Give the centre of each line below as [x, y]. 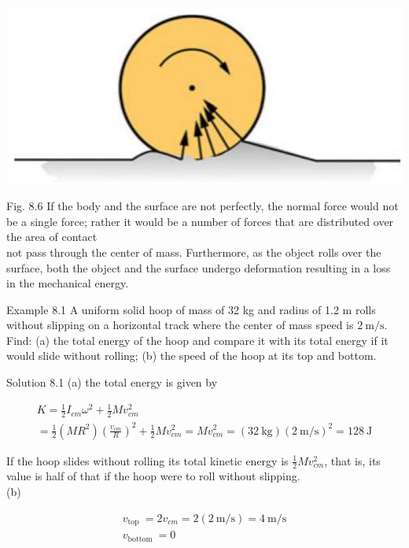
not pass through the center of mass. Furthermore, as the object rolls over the [194, 252]
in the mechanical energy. [68, 283]
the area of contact [52, 237]
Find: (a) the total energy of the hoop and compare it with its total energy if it [197, 340]
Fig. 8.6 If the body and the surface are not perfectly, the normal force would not [203, 206]
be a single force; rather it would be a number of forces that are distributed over [200, 221]
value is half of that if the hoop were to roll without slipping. [153, 476]
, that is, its [352, 460]
